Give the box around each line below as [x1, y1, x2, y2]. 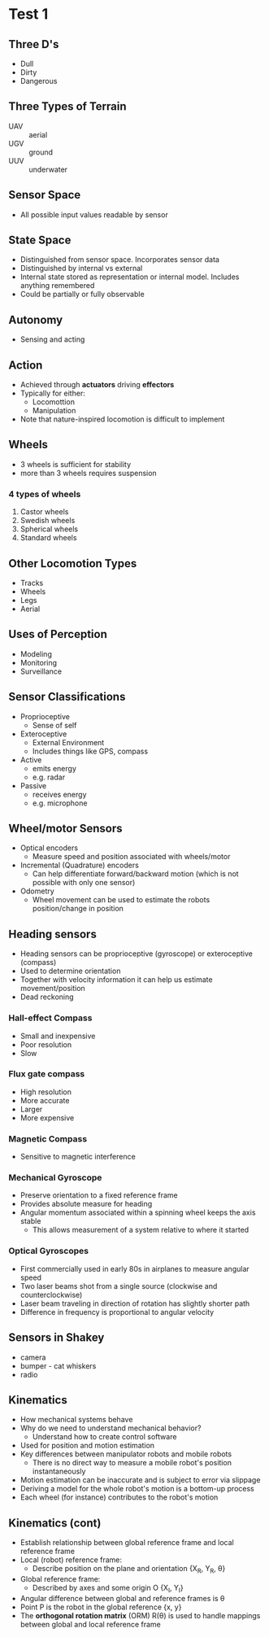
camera [20, 1352, 46, 1362]
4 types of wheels [8, 488, 81, 500]
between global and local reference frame [20, 1619, 161, 1629]
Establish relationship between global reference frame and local [20, 1538, 234, 1548]
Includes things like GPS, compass [32, 746, 149, 756]
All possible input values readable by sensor [20, 209, 168, 220]
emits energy [32, 763, 77, 773]
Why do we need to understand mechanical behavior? [20, 1423, 202, 1433]
